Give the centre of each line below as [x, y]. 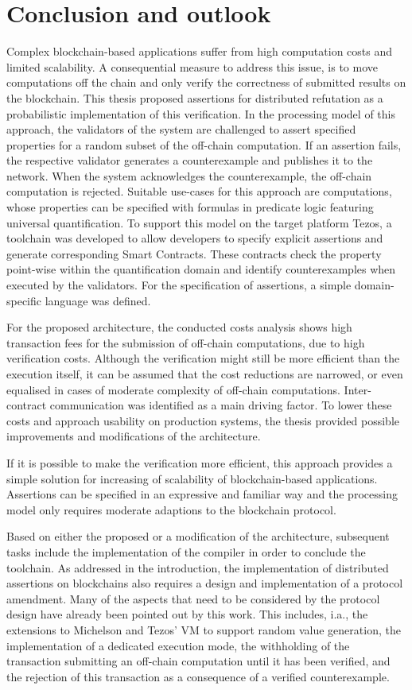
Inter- [358, 389]
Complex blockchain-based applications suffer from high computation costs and [200, 51]
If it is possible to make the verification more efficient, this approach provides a [200, 462]
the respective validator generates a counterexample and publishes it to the [190, 160]
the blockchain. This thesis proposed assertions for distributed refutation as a [195, 97]
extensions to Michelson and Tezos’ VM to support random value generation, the [204, 629]
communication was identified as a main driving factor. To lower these [221, 405]
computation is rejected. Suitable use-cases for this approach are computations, [199, 191]
